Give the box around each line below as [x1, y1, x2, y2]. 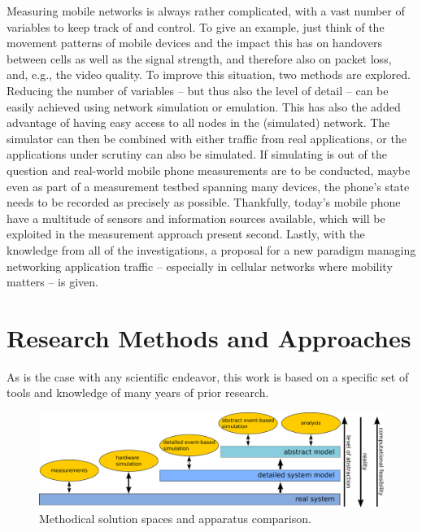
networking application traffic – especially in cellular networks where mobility [7, 257, 393, 274]
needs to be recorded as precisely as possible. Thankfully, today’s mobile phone [7, 194, 401, 211]
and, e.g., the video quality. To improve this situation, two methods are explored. [7, 66, 411, 83]
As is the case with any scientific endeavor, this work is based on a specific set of [7, 368, 409, 385]
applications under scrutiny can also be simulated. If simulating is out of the [7, 146, 388, 163]
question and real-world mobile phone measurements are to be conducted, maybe [7, 161, 411, 178]
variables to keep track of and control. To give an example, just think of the [7, 18, 385, 35]
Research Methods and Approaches [7, 321, 411, 354]
